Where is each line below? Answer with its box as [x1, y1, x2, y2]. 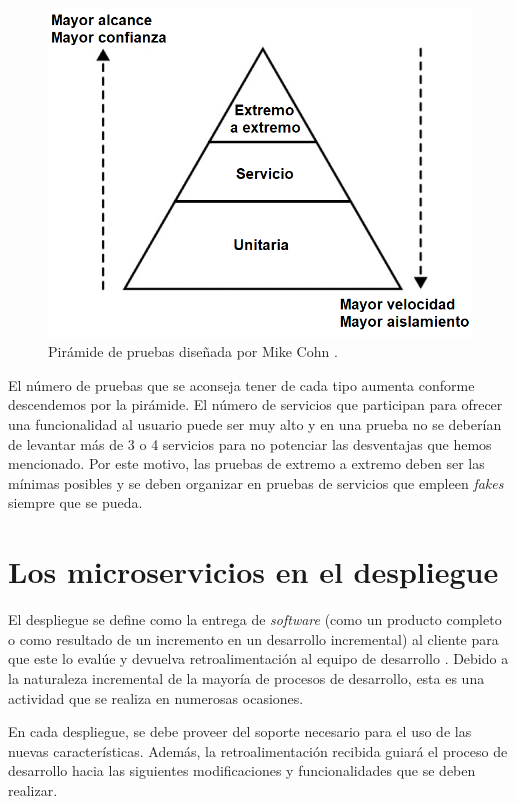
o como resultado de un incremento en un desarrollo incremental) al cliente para [8, 628, 499, 649]
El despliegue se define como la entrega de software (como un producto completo [8, 609, 502, 630]
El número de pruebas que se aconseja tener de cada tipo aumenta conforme [8, 374, 475, 395]
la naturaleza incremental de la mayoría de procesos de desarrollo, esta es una [8, 667, 485, 688]
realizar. [8, 779, 58, 800]
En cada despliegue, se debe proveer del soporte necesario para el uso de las [8, 721, 472, 742]
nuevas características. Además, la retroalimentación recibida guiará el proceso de [8, 740, 508, 761]
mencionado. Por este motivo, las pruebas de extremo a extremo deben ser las [8, 453, 485, 474]
